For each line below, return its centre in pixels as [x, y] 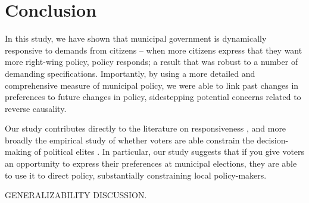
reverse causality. [36, 108]
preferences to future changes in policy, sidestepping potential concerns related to [153, 97]
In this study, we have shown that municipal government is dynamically [136, 38]
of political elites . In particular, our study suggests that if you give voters [169, 152]
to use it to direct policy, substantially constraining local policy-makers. [136, 175]
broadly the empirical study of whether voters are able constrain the [129, 140]
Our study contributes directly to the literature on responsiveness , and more [146, 128]
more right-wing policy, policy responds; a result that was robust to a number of [152, 62]
